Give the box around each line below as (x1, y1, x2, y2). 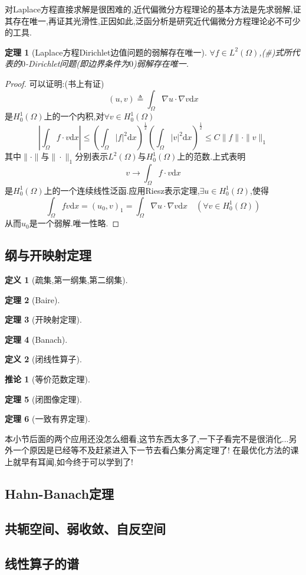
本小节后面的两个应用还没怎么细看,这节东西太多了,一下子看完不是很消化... (5, 432, 289, 444)
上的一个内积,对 (44, 110, 104, 122)
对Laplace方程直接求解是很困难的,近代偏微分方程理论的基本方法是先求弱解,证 (5, 3, 301, 15)
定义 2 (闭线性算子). (5, 353, 82, 365)
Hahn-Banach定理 (5, 485, 114, 503)
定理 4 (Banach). (5, 333, 68, 345)
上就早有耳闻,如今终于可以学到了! (5, 456, 133, 468)
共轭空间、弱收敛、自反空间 (5, 519, 166, 537)
